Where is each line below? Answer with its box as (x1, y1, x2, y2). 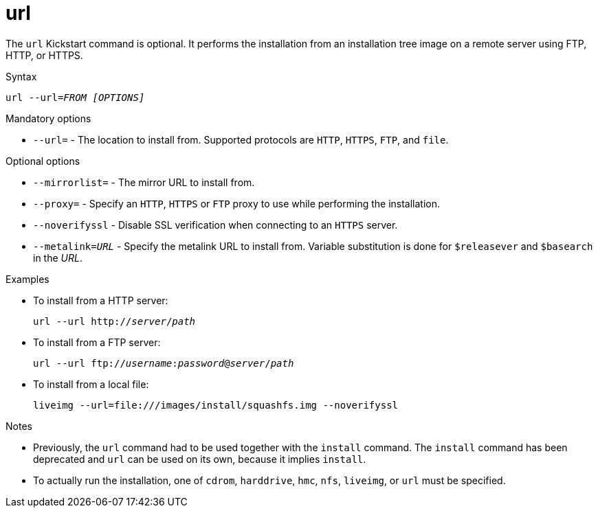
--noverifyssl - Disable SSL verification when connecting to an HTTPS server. (33, 218, 398, 231)
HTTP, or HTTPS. (5, 49, 83, 61)
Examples (5, 273, 49, 285)
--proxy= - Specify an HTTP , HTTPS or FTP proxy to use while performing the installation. (33, 197, 441, 209)
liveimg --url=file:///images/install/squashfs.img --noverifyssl (33, 399, 399, 411)
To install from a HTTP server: (33, 294, 168, 306)
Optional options (5, 155, 80, 167)
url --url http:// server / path (33, 315, 196, 327)
